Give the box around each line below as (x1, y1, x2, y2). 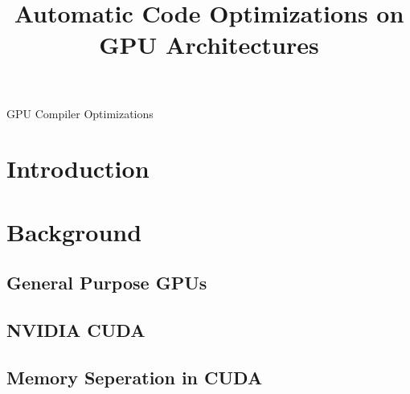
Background (6, 215, 142, 248)
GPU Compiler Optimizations (6, 105, 154, 121)
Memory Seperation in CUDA (6, 364, 263, 389)
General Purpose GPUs (6, 270, 207, 295)
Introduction (6, 152, 150, 185)
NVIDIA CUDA (6, 318, 146, 343)
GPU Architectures (99, 28, 319, 61)
